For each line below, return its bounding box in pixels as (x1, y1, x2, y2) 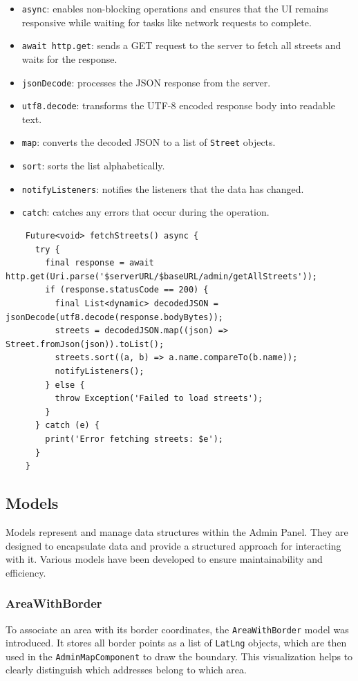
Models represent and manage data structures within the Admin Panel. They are (6, 524, 348, 539)
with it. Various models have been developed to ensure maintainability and (6, 552, 323, 566)
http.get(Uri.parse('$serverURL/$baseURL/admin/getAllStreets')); (6, 271, 318, 281)
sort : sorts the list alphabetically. (21, 158, 165, 173)
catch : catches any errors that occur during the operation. (21, 205, 270, 219)
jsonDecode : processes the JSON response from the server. (21, 75, 271, 89)
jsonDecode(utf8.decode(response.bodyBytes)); (6, 312, 223, 322)
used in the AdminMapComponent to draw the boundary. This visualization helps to (6, 649, 353, 663)
